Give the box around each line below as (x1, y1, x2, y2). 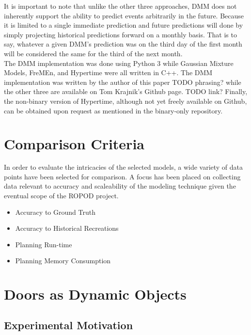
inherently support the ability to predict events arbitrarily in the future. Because (4, 10, 244, 20)
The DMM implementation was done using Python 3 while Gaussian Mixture (4, 58, 234, 68)
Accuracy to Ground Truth (15, 207, 95, 217)
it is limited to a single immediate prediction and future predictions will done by (4, 20, 243, 30)
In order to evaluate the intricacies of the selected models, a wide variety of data (4, 162, 243, 172)
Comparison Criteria (4, 134, 144, 154)
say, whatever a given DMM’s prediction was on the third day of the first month (4, 39, 242, 49)
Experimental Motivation (4, 317, 133, 332)
